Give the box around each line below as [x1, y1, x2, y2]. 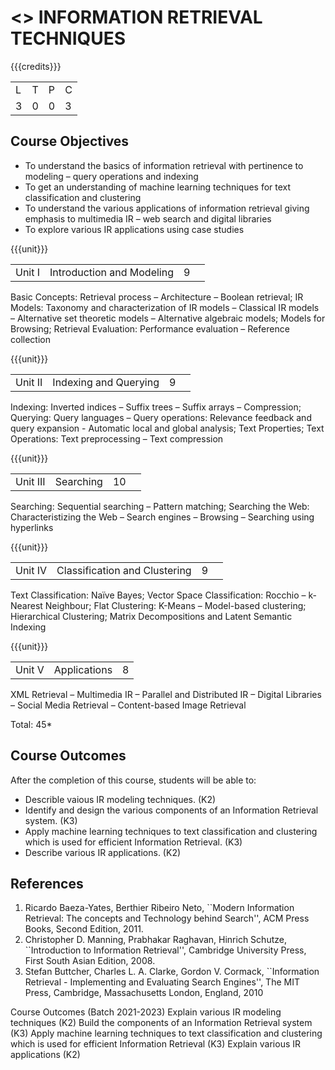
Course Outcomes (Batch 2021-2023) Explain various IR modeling [10, 1006, 282, 1018]
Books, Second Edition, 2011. [24, 923, 144, 935]
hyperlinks [10, 521, 54, 533]
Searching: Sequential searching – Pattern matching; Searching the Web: [10, 500, 310, 512]
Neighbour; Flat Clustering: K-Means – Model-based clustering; [44, 599, 307, 611]
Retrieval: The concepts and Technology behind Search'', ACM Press [24, 912, 310, 925]
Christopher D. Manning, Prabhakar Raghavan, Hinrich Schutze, [24, 934, 287, 946]
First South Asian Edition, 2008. [24, 955, 156, 967]
